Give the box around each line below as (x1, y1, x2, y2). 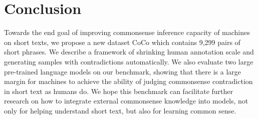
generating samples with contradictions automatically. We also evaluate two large (4, 56, 253, 66)
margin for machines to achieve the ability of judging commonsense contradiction (4, 76, 253, 86)
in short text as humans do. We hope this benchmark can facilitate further (4, 85, 233, 96)
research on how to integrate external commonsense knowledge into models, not (4, 95, 248, 106)
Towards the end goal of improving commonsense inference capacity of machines (4, 27, 250, 37)
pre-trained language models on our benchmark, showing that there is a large (4, 66, 241, 76)
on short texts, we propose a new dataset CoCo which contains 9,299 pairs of (4, 36, 240, 47)
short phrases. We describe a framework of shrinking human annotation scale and (4, 46, 254, 57)
